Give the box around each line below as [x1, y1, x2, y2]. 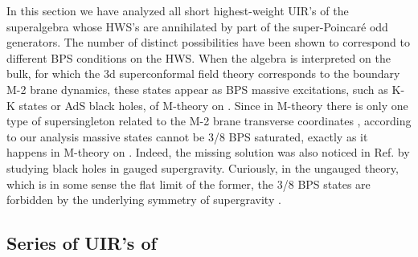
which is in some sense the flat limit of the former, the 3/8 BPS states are [6, 175, 371, 192]
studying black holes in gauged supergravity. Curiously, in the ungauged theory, [6, 159, 399, 176]
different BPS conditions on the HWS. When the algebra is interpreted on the [6, 49, 391, 66]
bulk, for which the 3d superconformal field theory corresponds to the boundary [6, 65, 400, 82]
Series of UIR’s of [6, 230, 157, 255]
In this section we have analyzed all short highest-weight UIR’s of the [6, 2, 349, 18]
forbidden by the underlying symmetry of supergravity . [6, 191, 281, 208]
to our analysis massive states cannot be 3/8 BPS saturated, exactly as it [6, 128, 368, 145]
